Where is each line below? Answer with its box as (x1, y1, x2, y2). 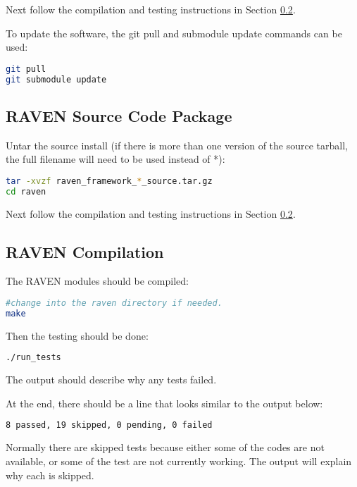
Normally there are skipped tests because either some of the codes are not (6, 440, 325, 455)
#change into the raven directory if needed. (6, 298, 223, 309)
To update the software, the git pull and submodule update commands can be (6, 25, 342, 40)
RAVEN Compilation (6, 240, 164, 262)
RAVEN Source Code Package (6, 104, 232, 126)
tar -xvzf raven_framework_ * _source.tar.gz (6, 175, 213, 186)
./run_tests (6, 352, 61, 363)
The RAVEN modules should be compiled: (6, 273, 189, 288)
